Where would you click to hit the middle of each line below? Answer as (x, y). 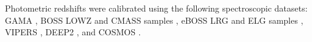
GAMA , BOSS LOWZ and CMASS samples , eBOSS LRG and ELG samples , (154, 20)
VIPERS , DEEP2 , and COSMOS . (73, 32)
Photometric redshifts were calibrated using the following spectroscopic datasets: (156, 8)
